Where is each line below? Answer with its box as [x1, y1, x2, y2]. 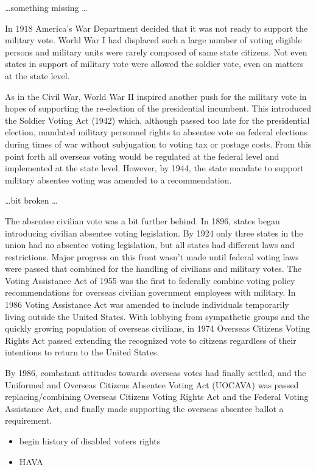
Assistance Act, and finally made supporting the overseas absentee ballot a [5, 402, 284, 415]
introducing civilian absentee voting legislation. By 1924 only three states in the [5, 226, 303, 239]
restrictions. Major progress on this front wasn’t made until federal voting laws [5, 250, 299, 263]
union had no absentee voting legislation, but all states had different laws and [5, 238, 295, 251]
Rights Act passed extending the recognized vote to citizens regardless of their [5, 333, 297, 346]
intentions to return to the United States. [5, 346, 160, 358]
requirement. [5, 414, 52, 427]
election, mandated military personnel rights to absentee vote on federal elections [5, 126, 308, 138]
